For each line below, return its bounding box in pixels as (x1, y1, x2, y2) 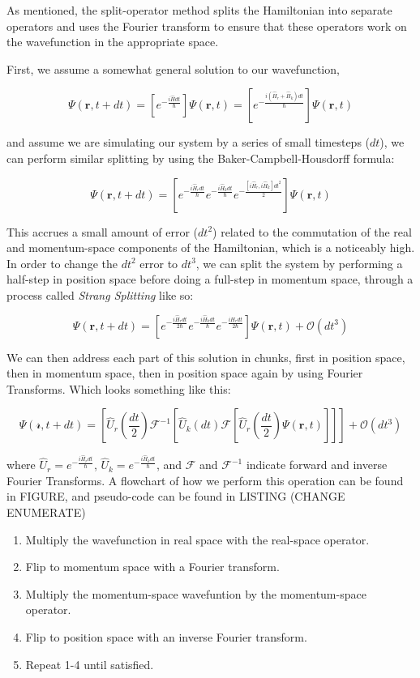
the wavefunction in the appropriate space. (6, 33, 219, 50)
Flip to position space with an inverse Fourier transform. (25, 628, 307, 645)
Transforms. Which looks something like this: (6, 380, 231, 397)
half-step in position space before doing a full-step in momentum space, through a (6, 271, 414, 288)
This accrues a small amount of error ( (6, 223, 199, 240)
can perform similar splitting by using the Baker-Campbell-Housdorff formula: (6, 149, 395, 166)
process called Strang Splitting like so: (6, 286, 194, 303)
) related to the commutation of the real (212, 223, 412, 240)
